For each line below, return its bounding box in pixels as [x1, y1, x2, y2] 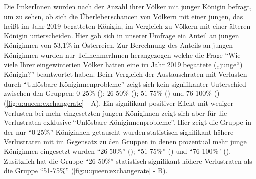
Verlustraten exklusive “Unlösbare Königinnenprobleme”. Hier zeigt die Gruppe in [4, 117, 252, 127]
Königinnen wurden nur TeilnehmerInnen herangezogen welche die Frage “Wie [4, 49, 241, 60]
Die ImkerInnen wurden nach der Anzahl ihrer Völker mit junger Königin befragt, [4, 1, 252, 11]
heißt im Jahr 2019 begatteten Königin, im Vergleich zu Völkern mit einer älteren [4, 21, 251, 31]
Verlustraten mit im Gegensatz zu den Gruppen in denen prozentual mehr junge [4, 136, 247, 147]
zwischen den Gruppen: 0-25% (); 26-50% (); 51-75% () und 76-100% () [4, 88, 219, 98]
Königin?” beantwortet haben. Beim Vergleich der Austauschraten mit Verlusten [4, 69, 247, 79]
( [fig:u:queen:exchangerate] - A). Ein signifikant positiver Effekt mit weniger [4, 97, 234, 108]
